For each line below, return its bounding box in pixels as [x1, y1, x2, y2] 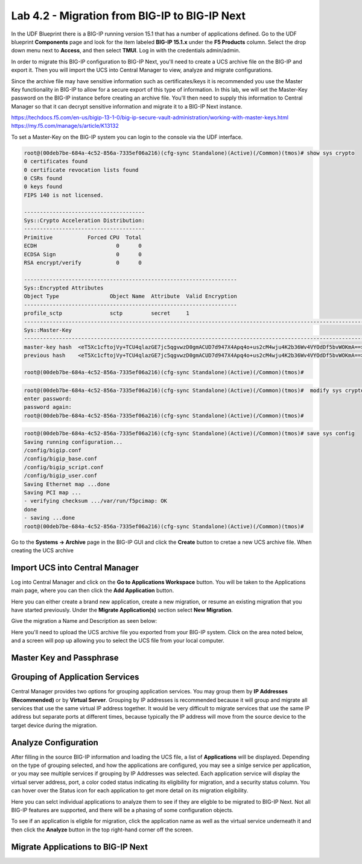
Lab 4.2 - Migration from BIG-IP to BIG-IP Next [11, 9, 246, 22]
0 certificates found [24, 158, 88, 165]
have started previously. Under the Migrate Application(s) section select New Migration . [11, 607, 233, 614]
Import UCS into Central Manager [11, 563, 139, 573]
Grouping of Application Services [11, 672, 139, 683]
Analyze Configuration [11, 737, 99, 748]
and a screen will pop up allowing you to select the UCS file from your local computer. [11, 637, 224, 645]
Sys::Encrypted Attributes [24, 285, 104, 292]
